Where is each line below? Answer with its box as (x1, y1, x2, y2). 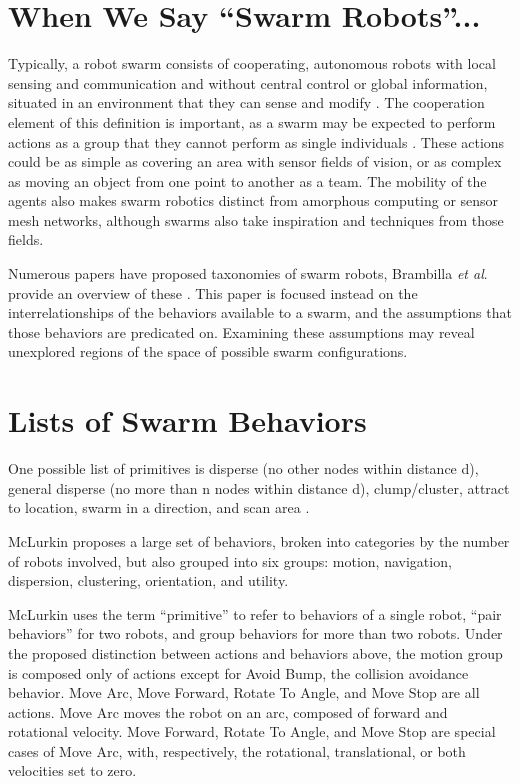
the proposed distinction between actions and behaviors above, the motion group (8, 642, 503, 663)
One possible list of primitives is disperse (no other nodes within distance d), (8, 458, 479, 479)
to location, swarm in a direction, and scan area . (8, 497, 310, 518)
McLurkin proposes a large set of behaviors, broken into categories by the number (8, 530, 510, 551)
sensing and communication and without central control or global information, (8, 72, 488, 93)
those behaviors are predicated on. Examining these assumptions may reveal (8, 321, 475, 342)
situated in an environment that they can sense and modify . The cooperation (8, 92, 485, 113)
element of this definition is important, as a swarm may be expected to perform (8, 111, 496, 132)
